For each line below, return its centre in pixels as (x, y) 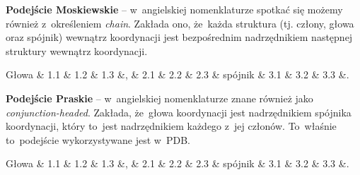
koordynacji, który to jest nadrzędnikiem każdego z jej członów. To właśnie (171, 126)
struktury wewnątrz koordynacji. (77, 50)
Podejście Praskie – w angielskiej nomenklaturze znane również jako (159, 98)
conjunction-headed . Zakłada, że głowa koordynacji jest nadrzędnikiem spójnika (179, 112)
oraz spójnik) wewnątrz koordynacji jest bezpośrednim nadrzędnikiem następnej (179, 37)
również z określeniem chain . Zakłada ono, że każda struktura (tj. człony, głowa (180, 23)
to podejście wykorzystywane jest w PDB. (98, 139)
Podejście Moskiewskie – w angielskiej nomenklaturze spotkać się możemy (174, 9)
